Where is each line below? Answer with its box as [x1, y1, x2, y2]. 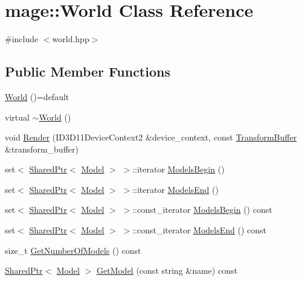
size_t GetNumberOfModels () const [5, 244, 141, 256]
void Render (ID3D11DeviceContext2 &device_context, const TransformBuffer [5, 131, 297, 144]
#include [5, 33, 39, 45]
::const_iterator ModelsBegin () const [132, 203, 272, 216]
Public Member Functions [5, 62, 170, 81]
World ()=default [5, 90, 69, 103]
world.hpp [52, 33, 89, 45]
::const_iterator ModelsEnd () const [132, 224, 266, 236]
